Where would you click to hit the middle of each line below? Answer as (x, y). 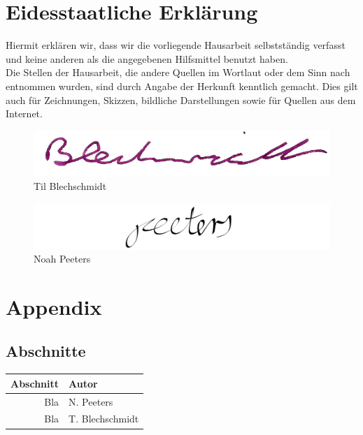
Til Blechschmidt (70, 186)
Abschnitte (46, 351)
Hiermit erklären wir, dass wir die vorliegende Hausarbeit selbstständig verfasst (176, 45)
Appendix (54, 306)
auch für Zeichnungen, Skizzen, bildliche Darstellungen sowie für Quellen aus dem (181, 99)
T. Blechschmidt (104, 419)
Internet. (24, 113)
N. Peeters (91, 401)
